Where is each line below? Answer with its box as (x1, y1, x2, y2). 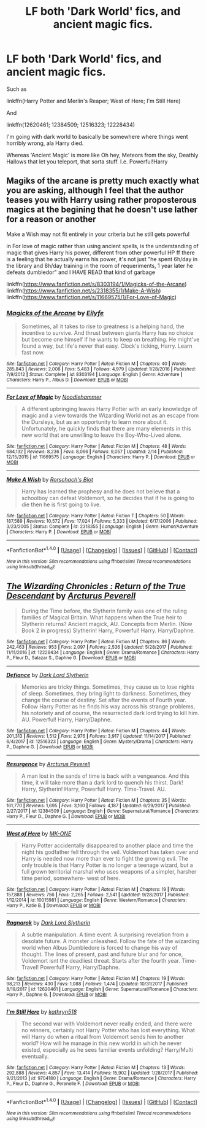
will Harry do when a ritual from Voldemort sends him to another (21, 1033, 184, 1040)
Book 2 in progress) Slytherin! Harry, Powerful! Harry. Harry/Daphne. (21, 627, 195, 634)
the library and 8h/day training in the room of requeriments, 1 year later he (6, 262, 193, 269)
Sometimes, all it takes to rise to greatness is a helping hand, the (21, 323, 185, 330)
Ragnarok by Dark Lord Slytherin (6, 918, 91, 926)
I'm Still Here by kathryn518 (6, 1008, 77, 1015)
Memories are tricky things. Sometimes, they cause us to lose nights (21, 683, 194, 691)
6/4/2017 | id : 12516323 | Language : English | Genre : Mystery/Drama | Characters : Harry (6, 738, 194, 745)
